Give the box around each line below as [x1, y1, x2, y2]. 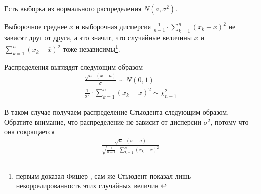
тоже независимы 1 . [63, 42, 120, 54]
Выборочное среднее [4, 21, 67, 31]
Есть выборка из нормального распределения [4, 3, 142, 13]
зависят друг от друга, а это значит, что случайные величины [4, 32, 192, 42]
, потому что [210, 116, 249, 127]
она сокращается [4, 126, 55, 137]
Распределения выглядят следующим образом [4, 61, 143, 72]
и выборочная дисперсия [75, 21, 151, 31]
